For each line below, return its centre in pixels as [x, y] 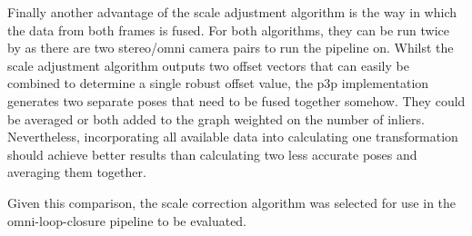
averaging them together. [77, 172]
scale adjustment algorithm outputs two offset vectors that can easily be [208, 65]
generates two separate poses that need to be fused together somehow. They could [236, 100]
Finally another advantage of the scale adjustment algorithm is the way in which [232, 12]
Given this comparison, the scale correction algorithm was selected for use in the [232, 202]
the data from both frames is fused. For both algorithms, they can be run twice [229, 29]
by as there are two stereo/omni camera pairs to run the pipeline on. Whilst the [231, 48]
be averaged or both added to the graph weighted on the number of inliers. [216, 118]
